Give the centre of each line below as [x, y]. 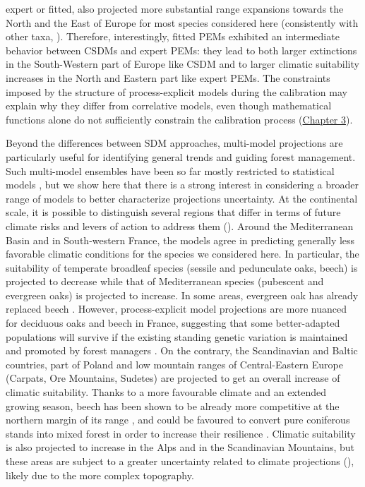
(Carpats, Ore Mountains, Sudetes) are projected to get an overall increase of [173, 378]
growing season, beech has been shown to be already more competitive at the [173, 405]
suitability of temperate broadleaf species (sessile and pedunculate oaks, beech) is [182, 267]
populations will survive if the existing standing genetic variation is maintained [177, 336]
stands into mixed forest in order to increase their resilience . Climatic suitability [181, 433]
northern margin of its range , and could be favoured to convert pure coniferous [178, 420]
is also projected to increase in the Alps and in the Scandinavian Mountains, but [180, 447]
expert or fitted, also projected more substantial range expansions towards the [175, 8]
